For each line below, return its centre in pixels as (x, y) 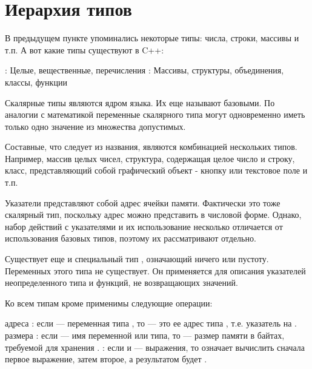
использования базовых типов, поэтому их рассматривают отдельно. (131, 238)
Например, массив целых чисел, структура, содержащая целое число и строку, (150, 158)
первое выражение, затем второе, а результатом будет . (106, 359)
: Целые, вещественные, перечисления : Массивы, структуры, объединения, (144, 70)
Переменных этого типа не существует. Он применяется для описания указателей (155, 270)
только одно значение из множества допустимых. (95, 126)
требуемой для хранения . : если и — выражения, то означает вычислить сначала (155, 347)
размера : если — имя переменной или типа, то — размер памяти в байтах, (145, 335)
